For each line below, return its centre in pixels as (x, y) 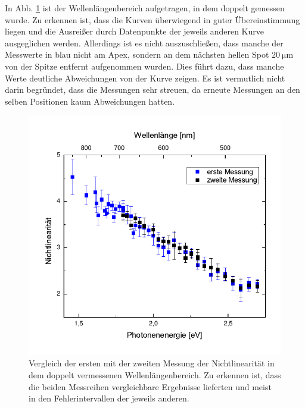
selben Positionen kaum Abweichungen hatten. (90, 101)
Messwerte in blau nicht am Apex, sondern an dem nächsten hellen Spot (137, 54)
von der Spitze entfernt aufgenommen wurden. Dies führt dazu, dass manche (144, 66)
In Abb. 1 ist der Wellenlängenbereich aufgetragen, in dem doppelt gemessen (145, 8)
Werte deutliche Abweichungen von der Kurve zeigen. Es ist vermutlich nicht (145, 78)
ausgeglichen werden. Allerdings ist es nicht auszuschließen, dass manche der (144, 43)
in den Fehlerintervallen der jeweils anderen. (109, 398)
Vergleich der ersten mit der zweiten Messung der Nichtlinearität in (152, 363)
